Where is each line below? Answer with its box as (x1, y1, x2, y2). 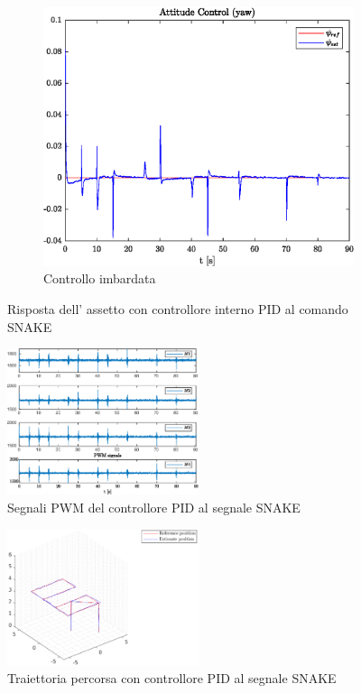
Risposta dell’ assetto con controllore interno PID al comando (7, 300, 348, 319)
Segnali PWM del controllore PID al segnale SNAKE (7, 497, 301, 516)
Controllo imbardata (43, 269, 156, 288)
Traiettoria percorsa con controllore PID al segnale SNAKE (7, 669, 337, 688)
